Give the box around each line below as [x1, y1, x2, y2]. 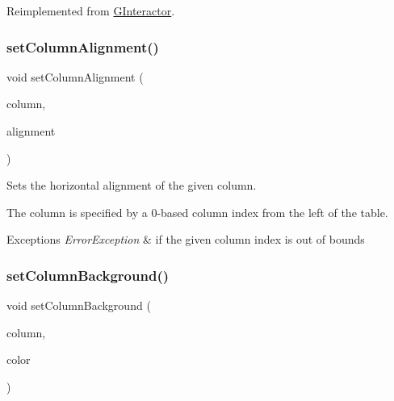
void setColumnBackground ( [6, 297, 151, 314]
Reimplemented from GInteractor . [6, 2, 175, 19]
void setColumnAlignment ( [6, 68, 144, 85]
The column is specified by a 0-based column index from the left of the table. [6, 203, 388, 220]
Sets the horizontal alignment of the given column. [6, 177, 257, 194]
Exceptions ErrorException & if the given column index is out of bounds [6, 231, 365, 248]
